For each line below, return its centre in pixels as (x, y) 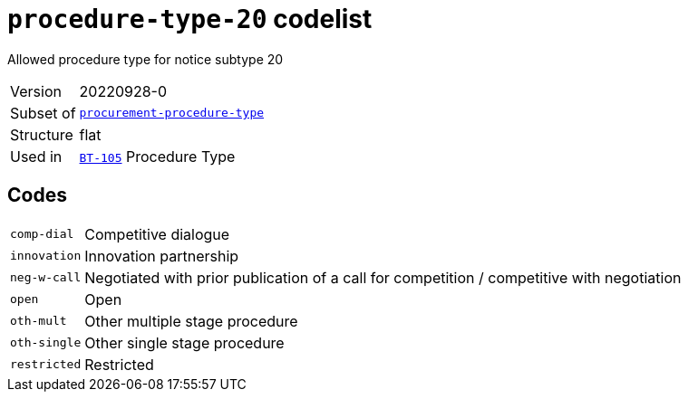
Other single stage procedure (184, 342)
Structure (42, 134)
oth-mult (39, 321)
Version (36, 91)
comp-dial (42, 234)
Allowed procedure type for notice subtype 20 (145, 59)
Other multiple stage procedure (191, 321)
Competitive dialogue (157, 234)
